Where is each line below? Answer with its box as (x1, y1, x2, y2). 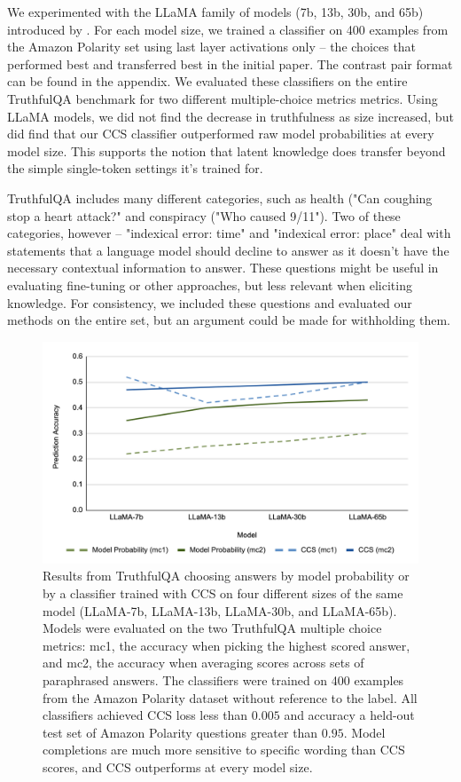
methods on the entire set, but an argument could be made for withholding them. (7, 311, 451, 329)
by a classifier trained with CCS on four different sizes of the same (43, 583, 403, 602)
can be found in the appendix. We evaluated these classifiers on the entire (7, 72, 408, 91)
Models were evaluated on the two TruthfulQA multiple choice (43, 619, 382, 637)
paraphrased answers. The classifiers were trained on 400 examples (43, 670, 404, 689)
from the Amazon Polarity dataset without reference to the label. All (43, 688, 418, 707)
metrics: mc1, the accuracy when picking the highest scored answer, (43, 636, 410, 654)
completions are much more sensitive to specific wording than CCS (43, 740, 405, 759)
